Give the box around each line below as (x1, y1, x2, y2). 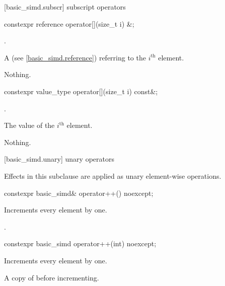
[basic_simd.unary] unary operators (4, 154, 114, 164)
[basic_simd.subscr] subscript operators (4, 2, 126, 12)
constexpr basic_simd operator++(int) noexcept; (4, 238, 157, 249)
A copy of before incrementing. (4, 272, 99, 282)
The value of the (4, 120, 55, 130)
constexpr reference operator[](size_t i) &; (4, 18, 134, 29)
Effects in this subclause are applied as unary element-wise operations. (4, 170, 221, 181)
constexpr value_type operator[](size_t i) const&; (4, 86, 158, 96)
